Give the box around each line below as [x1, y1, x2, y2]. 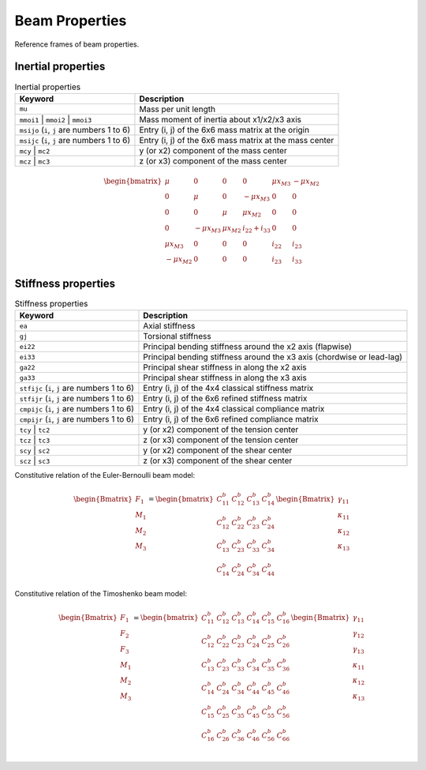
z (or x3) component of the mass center [139, 155, 287, 166]
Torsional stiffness [143, 331, 212, 342]
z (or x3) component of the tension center [143, 434, 299, 445]
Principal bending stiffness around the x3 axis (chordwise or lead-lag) [143, 351, 402, 362]
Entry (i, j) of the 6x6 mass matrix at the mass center [139, 134, 334, 145]
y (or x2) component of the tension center [143, 424, 299, 435]
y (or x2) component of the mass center [139, 145, 287, 156]
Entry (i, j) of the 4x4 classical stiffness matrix [143, 383, 314, 394]
